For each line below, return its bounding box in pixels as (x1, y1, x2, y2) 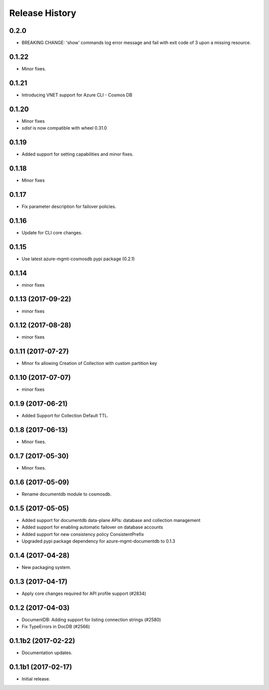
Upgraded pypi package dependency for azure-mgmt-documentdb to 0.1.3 (21, 538, 175, 544)
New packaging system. (21, 564, 72, 570)
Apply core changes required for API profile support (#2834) (21, 590, 146, 596)
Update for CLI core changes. (21, 229, 83, 235)
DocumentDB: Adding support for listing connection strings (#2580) (21, 616, 161, 623)
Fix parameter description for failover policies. (21, 203, 117, 209)
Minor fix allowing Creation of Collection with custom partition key (21, 360, 157, 366)
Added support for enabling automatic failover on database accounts (21, 524, 163, 530)
